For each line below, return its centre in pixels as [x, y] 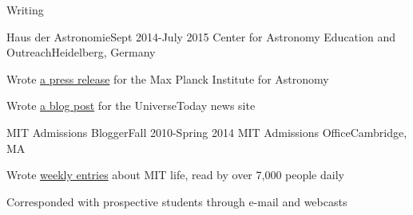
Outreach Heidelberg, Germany [81, 52]
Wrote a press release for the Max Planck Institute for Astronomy [168, 78]
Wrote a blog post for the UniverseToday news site [131, 106]
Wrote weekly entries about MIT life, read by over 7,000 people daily [175, 175]
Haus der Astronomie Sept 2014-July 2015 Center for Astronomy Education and [201, 36]
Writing [25, 10]
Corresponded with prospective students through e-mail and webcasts [177, 201]
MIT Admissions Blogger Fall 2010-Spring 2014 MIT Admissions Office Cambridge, [207, 132]
